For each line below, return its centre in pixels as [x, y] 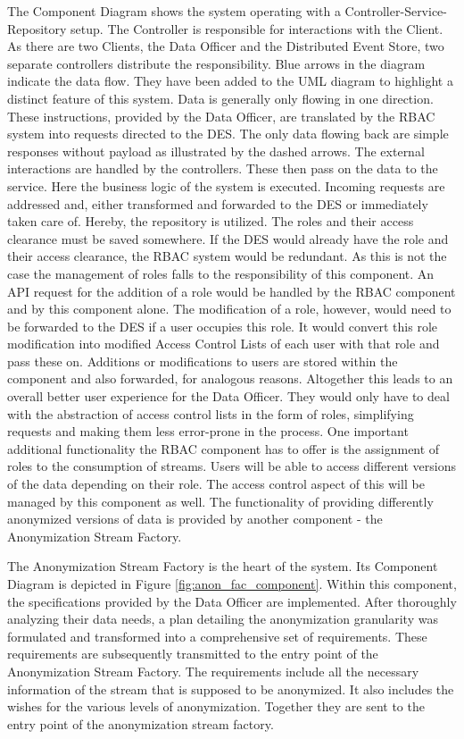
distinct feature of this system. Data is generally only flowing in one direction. [220, 98]
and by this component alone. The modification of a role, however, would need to [229, 309]
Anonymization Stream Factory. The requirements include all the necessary [213, 671]
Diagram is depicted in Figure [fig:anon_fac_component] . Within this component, [232, 584]
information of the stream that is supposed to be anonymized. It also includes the [231, 689]
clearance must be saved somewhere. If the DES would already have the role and [228, 238]
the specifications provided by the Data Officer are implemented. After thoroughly [232, 601]
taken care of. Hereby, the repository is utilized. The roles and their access [211, 221]
